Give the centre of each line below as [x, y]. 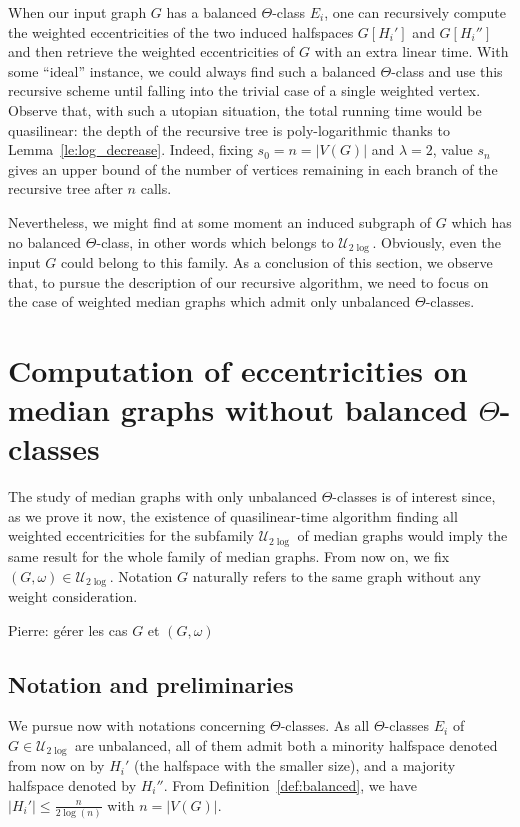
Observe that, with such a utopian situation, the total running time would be [245, 109]
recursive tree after [65, 188]
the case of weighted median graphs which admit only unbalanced [209, 301]
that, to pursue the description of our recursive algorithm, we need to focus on [248, 281]
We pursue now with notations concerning [137, 725]
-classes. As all [325, 725]
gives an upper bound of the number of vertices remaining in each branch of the [253, 168]
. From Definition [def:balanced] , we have [290, 784]
